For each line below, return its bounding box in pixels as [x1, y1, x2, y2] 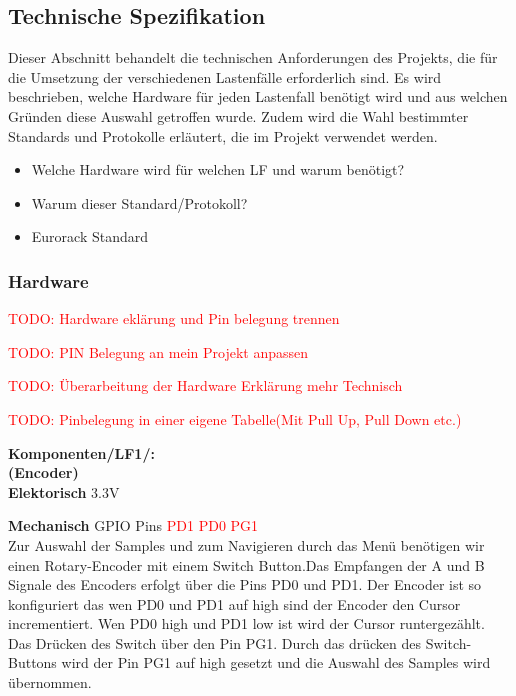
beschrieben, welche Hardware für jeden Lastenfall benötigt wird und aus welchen [8, 86, 508, 107]
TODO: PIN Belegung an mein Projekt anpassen [8, 341, 309, 362]
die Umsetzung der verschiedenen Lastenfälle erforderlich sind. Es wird [8, 66, 442, 87]
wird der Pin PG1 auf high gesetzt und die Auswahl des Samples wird [61, 652, 491, 673]
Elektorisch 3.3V [8, 481, 120, 502]
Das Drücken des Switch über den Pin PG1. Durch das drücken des [8, 632, 421, 653]
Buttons [8, 652, 57, 673]
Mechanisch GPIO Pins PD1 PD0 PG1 [8, 515, 259, 536]
